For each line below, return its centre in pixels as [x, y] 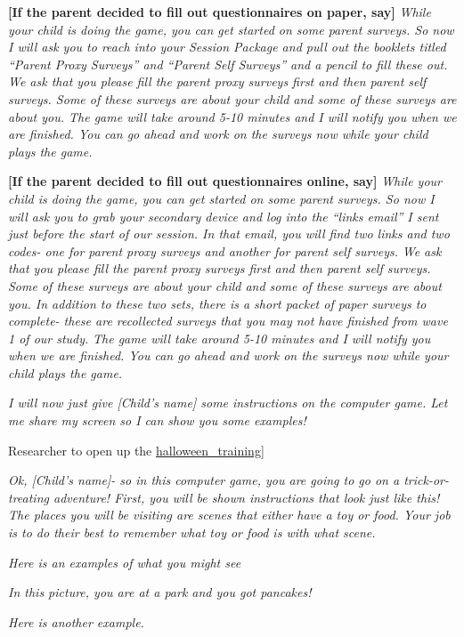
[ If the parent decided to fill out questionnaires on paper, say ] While [220, 12]
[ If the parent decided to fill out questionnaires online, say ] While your [225, 181]
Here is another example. [76, 621]
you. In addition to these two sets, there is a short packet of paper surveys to [217, 303]
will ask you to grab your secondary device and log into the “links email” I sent [224, 216]
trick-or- [426, 480]
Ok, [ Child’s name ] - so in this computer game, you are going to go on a [204, 480]
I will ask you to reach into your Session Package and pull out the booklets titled [227, 47]
